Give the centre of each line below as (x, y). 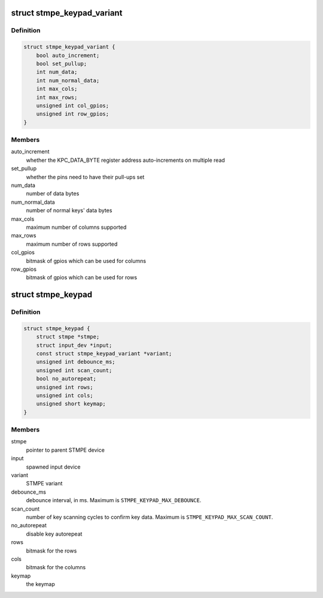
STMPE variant (44, 484)
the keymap (40, 584)
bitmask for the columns (56, 567)
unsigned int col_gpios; (73, 105)
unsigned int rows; (65, 387)
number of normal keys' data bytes (69, 210)
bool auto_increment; (68, 55)
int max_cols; (57, 89)
